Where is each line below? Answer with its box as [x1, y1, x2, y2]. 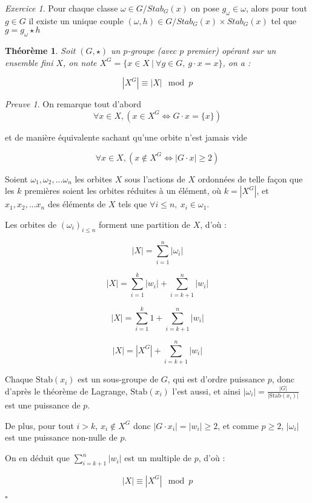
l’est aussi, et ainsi [172, 384, 241, 397]
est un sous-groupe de [78, 373, 159, 385]
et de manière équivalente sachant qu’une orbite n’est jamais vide [5, 130, 248, 143]
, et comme [217, 419, 259, 431]
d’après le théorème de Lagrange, [5, 384, 128, 397]
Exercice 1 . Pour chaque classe [5, 2, 118, 14]
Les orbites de [5, 218, 57, 230]
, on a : [222, 56, 251, 68]
